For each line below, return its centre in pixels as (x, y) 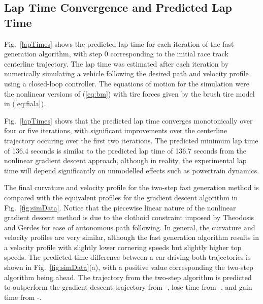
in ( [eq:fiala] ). (25, 103)
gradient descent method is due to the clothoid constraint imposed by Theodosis (129, 217)
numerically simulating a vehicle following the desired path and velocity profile (126, 73)
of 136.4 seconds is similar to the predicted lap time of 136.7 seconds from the (125, 150)
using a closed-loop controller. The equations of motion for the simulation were (127, 83)
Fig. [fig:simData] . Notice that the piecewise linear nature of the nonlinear (120, 207)
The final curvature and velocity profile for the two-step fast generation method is (131, 187)
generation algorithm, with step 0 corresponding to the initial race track (116, 54)
